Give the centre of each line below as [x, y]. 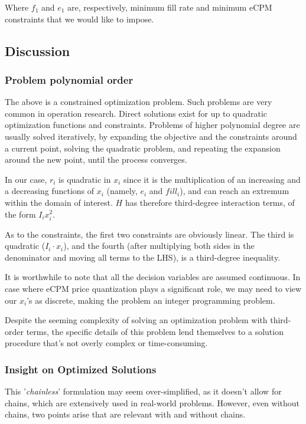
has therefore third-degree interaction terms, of [210, 202]
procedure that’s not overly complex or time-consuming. [106, 343]
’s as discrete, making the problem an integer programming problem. [151, 300]
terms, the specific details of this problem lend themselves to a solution [155, 331]
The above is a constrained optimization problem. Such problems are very [139, 102]
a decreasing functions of [50, 191]
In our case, [26, 179]
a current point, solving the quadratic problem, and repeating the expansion [143, 148]
